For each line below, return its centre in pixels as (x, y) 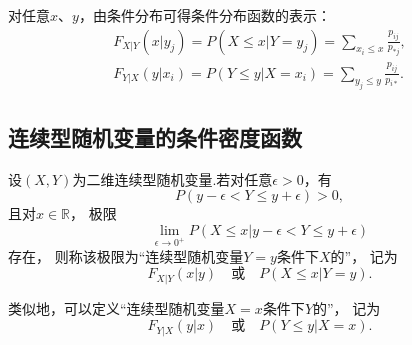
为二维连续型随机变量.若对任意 (172, 178)
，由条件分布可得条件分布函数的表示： (204, 15)
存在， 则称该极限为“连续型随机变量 (126, 255)
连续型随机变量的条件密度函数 (155, 136)
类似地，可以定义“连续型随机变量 (116, 307)
